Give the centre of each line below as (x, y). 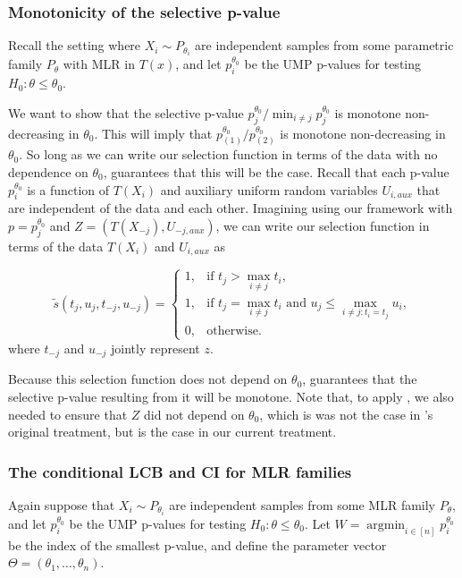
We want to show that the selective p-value (126, 112)
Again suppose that (62, 504)
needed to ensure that (68, 414)
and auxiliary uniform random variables (269, 189)
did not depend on (194, 414)
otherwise (232, 331)
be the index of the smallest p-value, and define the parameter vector (197, 544)
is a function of (68, 189)
